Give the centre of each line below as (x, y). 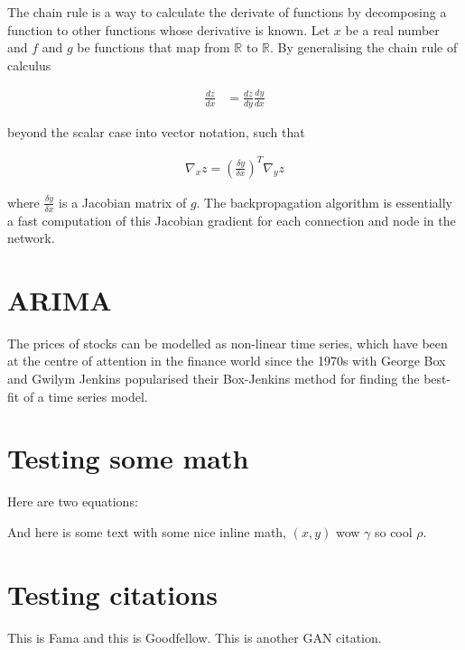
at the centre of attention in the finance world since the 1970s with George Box (227, 361)
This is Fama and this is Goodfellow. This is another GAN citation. (195, 637)
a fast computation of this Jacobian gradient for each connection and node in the (232, 220)
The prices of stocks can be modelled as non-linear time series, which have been (228, 343)
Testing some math (128, 458)
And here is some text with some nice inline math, (147, 531)
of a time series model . (85, 396)
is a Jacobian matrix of (123, 202)
